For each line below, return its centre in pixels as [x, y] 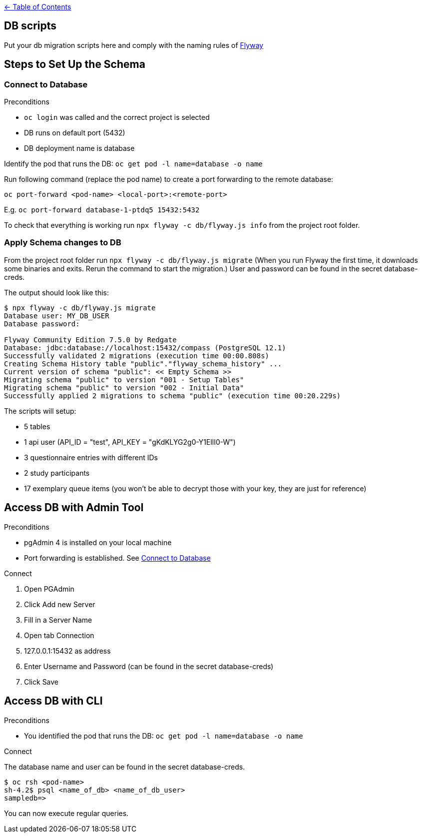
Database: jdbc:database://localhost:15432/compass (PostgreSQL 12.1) [145, 348]
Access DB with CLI [53, 701]
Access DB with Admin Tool [74, 508]
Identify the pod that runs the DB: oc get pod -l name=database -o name [133, 164]
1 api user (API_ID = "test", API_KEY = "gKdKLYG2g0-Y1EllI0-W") [130, 442]
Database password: [42, 324]
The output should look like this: [56, 292]
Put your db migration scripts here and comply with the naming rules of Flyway [134, 45]
